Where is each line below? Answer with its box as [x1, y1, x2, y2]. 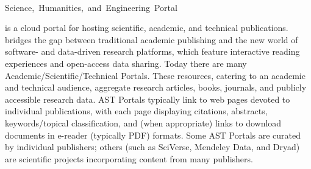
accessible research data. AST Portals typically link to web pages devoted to [5, 92, 290, 105]
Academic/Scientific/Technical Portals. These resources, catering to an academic [5, 69, 306, 81]
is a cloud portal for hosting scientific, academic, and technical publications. [5, 21, 288, 34]
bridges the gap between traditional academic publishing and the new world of [5, 33, 298, 46]
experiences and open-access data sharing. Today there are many [5, 57, 247, 69]
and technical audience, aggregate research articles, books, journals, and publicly [5, 81, 307, 94]
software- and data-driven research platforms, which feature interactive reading [5, 45, 300, 58]
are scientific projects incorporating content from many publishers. [5, 152, 253, 165]
